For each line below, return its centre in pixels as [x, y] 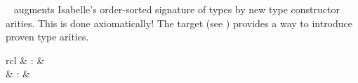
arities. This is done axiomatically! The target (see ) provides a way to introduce [179, 23]
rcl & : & [25, 60]
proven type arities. [47, 37]
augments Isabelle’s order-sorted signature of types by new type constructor [177, 9]
